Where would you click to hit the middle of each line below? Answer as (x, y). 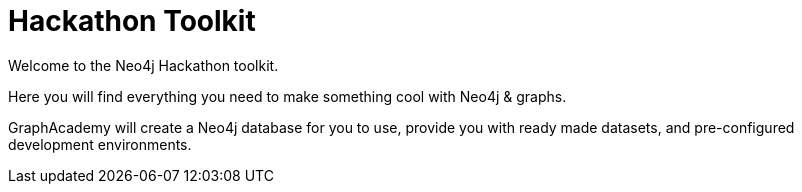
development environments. (100, 144)
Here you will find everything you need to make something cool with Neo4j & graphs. (287, 96)
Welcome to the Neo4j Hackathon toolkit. (143, 65)
